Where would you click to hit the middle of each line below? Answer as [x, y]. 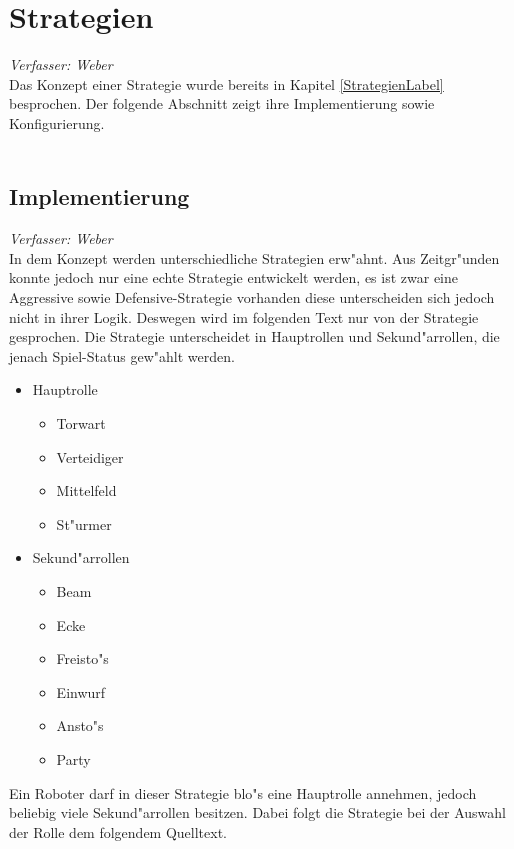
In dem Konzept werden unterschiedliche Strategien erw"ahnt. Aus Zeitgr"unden [254, 257]
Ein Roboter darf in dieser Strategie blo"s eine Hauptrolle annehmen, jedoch [243, 792]
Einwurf [81, 691]
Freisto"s [82, 658]
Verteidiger [90, 456]
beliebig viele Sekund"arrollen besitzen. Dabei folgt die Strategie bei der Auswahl [257, 812]
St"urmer [84, 523]
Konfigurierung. [57, 122]
